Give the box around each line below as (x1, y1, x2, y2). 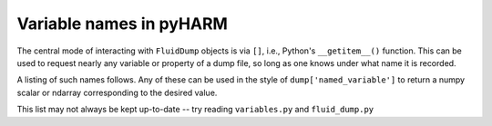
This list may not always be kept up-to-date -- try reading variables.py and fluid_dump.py (16, 104, 374, 115)
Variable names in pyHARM (16, 14, 228, 34)
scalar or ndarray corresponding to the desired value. (16, 87, 218, 98)
